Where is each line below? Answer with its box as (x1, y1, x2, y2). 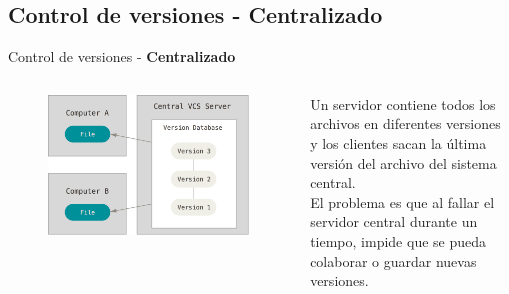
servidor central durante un (310, 211, 478, 232)
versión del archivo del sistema (310, 152, 497, 173)
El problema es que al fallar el (310, 191, 495, 212)
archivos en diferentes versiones (310, 113, 501, 134)
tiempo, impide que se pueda (310, 230, 487, 251)
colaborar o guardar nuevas (310, 250, 477, 271)
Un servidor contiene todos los (310, 93, 496, 114)
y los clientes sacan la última (310, 132, 487, 153)
